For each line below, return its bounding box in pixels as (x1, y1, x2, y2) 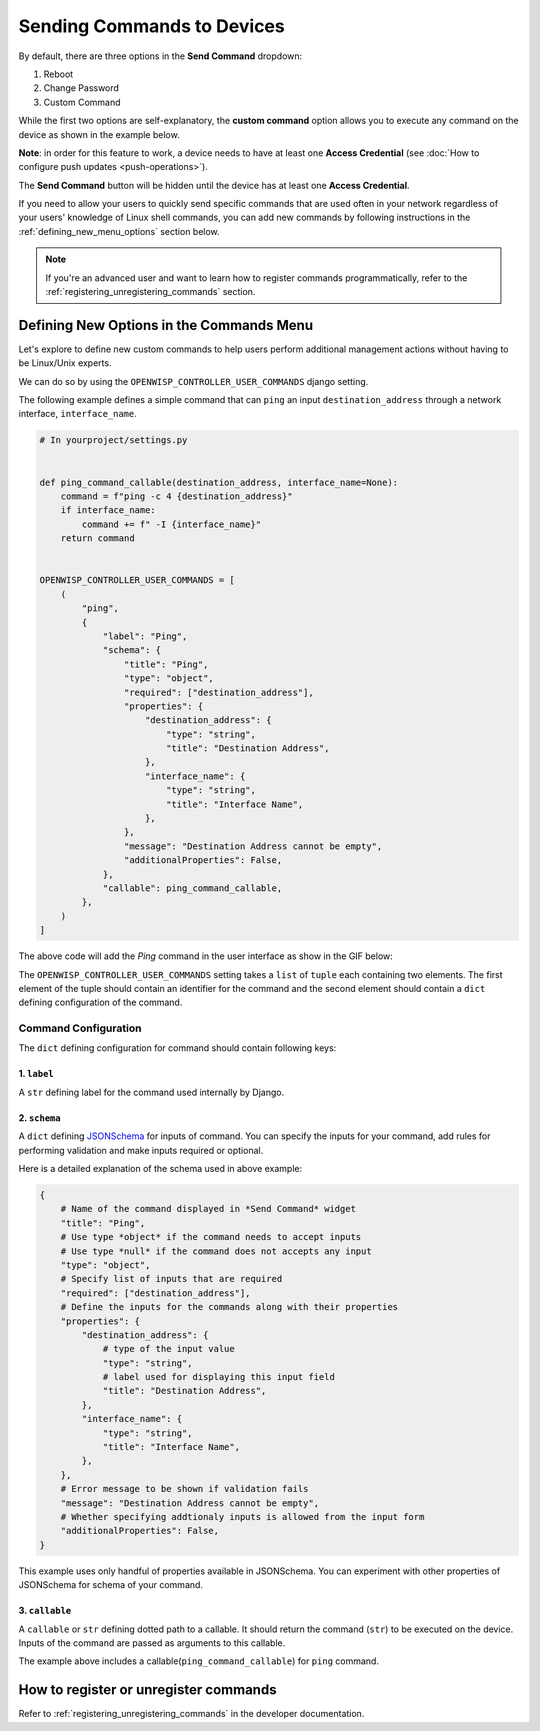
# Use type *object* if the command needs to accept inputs (60, 1231, 362, 1243)
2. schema (18, 1111, 61, 1124)
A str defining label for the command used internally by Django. (18, 1086, 285, 1098)
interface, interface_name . (18, 408, 137, 420)
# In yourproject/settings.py (39, 435, 188, 446)
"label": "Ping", (102, 630, 188, 642)
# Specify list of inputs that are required (60, 1273, 283, 1285)
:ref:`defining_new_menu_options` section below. (18, 225, 220, 237)
